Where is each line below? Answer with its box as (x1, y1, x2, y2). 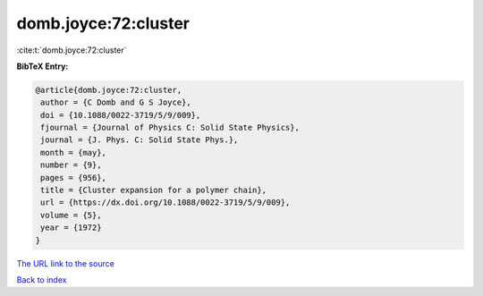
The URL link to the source (16, 258, 115, 268)
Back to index (16, 274, 67, 285)
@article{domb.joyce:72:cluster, (35, 85, 182, 95)
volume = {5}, (40, 210, 102, 220)
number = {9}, (40, 160, 102, 170)
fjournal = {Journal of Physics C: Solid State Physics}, (40, 123, 300, 133)
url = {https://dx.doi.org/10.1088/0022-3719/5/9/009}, (40, 198, 291, 207)
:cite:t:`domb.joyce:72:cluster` (16, 45, 127, 55)
